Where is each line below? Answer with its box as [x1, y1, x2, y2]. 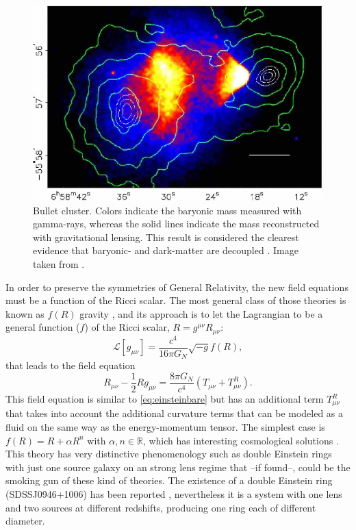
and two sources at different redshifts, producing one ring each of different [5, 500, 316, 514]
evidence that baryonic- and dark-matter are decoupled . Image [33, 243, 298, 257]
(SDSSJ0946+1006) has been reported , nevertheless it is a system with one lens [5, 487, 342, 501]
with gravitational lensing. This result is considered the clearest [33, 229, 299, 244]
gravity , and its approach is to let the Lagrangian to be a [79, 306, 323, 320]
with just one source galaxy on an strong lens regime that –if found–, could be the [5, 459, 351, 474]
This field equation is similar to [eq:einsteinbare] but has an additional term [5, 392, 324, 405]
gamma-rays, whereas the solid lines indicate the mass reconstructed [33, 216, 320, 231]
